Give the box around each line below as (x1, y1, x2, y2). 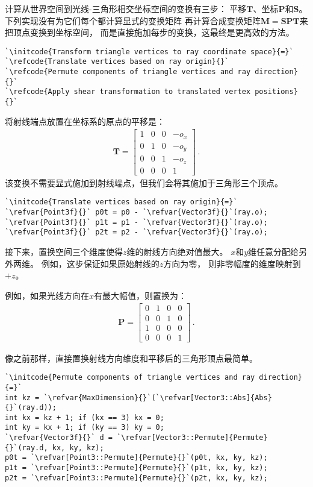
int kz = (5, 393, 40, 402)
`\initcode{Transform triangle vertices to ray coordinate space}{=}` (5, 47, 294, 56)
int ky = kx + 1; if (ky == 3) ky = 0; (5, 423, 164, 432)
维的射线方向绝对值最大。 (126, 245, 228, 258)
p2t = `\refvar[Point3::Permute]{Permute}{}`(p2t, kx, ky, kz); (5, 473, 268, 482)
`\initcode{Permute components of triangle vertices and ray (5, 373, 255, 382)
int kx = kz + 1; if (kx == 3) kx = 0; (5, 413, 164, 422)
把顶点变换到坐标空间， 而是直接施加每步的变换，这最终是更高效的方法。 (5, 26, 294, 39)
